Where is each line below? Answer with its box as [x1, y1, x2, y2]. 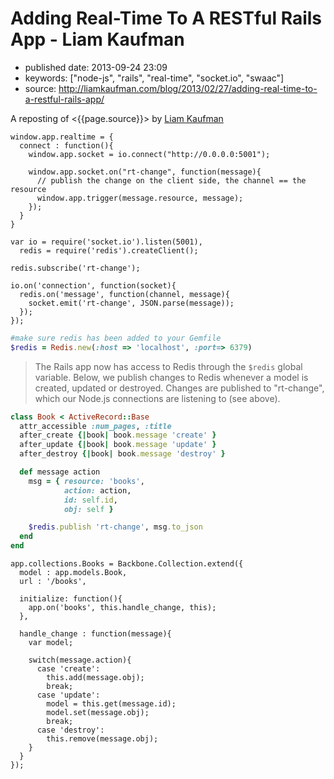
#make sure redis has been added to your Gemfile [10, 333, 222, 343]
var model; [28, 638, 74, 648]
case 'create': [36, 664, 101, 674]
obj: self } [63, 504, 114, 514]
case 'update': [36, 690, 101, 701]
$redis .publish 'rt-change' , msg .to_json [28, 522, 203, 532]
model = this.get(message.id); [46, 699, 177, 709]
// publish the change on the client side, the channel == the [36, 175, 307, 186]
